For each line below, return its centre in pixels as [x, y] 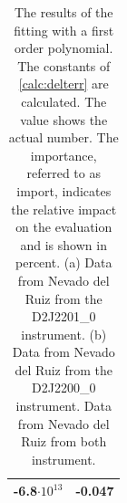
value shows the [64, 119]
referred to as [63, 173]
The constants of [64, 65]
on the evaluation [64, 227]
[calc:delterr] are [63, 84]
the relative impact [64, 209]
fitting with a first [64, 30]
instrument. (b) [64, 334]
